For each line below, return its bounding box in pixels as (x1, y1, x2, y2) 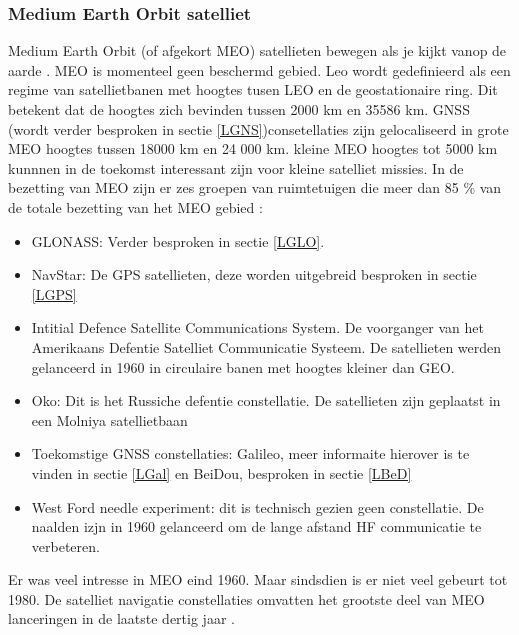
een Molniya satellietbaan (31, 409, 188, 430)
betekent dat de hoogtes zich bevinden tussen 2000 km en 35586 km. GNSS (8, 99, 470, 119)
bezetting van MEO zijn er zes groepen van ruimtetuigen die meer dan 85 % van (8, 177, 502, 198)
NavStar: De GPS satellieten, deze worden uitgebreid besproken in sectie (31, 264, 477, 285)
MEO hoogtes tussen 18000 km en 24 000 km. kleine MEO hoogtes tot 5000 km (8, 138, 498, 159)
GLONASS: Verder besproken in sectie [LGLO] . (31, 230, 325, 251)
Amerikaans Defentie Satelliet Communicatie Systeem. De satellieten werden (31, 336, 502, 357)
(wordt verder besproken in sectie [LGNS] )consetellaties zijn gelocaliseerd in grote (8, 118, 509, 139)
